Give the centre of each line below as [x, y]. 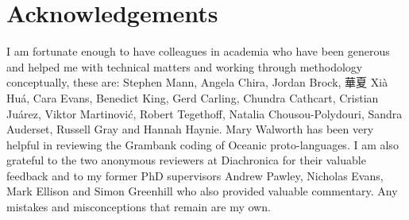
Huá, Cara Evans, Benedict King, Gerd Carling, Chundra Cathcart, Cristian [193, 97]
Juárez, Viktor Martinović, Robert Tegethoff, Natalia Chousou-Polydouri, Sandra [204, 113]
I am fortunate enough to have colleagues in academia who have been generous [198, 51]
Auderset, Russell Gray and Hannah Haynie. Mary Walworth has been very [190, 129]
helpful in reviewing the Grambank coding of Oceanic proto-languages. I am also [203, 144]
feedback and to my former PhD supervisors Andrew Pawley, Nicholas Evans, [195, 175]
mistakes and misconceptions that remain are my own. [139, 207]
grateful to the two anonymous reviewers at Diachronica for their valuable [186, 160]
